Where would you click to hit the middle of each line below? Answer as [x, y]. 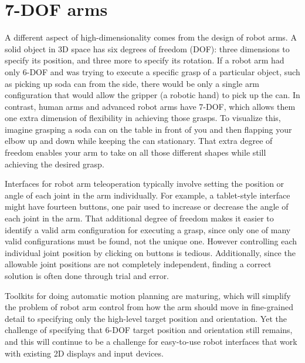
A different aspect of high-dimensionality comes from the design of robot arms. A [151, 37]
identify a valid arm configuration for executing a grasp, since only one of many [148, 229]
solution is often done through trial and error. [87, 275]
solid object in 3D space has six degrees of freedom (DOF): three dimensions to [147, 48]
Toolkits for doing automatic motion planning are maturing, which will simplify [148, 295]
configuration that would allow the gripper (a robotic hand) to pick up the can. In [152, 95]
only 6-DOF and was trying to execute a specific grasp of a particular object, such [152, 71]
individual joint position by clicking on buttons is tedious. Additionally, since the [150, 252]
